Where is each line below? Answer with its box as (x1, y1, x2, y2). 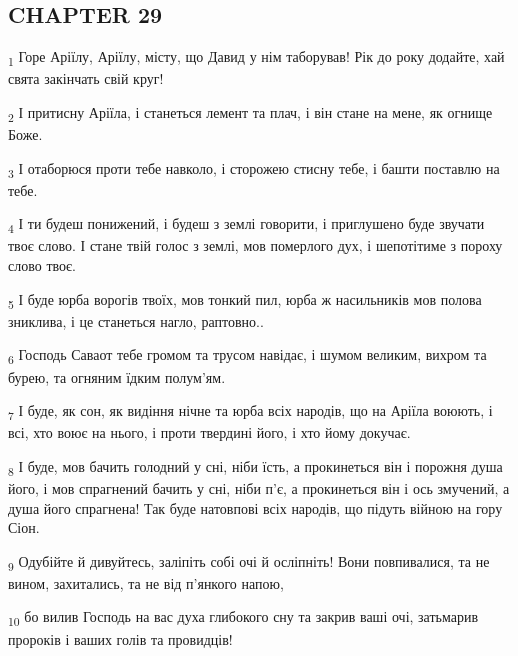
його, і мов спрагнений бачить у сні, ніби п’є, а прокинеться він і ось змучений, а (8, 477, 510, 498)
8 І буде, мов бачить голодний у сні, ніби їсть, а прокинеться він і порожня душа (8, 455, 503, 479)
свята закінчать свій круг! (8, 68, 164, 89)
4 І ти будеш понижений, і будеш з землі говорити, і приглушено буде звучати (8, 213, 485, 237)
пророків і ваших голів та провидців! (8, 628, 233, 649)
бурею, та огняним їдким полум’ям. (8, 366, 226, 387)
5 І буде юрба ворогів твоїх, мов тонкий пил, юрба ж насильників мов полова (8, 288, 482, 312)
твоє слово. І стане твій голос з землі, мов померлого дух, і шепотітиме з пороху (8, 235, 503, 256)
